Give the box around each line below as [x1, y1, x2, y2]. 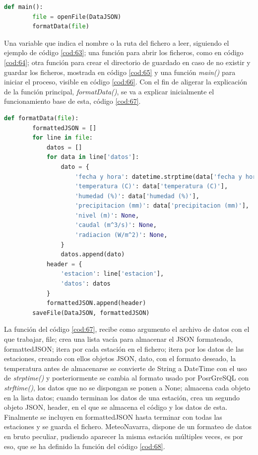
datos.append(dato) [61, 251, 125, 258]
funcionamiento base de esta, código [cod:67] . [4, 96, 141, 106]
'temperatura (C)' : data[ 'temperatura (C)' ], [75, 183, 228, 190]
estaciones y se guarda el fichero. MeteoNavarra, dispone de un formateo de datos [4, 421, 252, 432]
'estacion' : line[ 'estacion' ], [61, 270, 164, 278]
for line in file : [32, 134, 93, 142]
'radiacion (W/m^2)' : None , [75, 231, 168, 239]
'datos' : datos [61, 280, 111, 288]
